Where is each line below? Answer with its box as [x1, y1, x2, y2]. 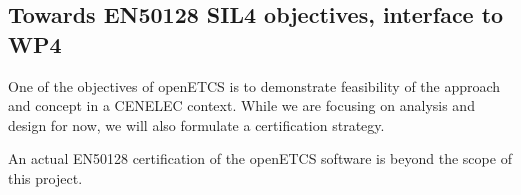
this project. [8, 167, 83, 188]
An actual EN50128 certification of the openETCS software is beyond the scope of [8, 148, 512, 169]
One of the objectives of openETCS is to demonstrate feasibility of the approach [8, 75, 501, 96]
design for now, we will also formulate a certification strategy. [8, 114, 385, 135]
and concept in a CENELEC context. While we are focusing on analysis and [8, 95, 475, 116]
